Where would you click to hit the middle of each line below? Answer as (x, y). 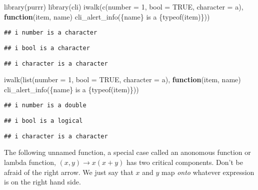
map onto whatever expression (208, 172)
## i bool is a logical (43, 121)
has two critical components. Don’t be (185, 162)
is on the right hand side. (42, 182)
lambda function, (30, 162)
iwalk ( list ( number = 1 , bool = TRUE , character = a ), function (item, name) (122, 79)
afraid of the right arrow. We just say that (69, 172)
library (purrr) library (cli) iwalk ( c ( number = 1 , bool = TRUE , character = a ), (124, 7)
